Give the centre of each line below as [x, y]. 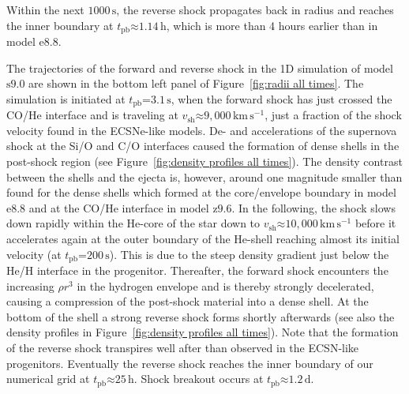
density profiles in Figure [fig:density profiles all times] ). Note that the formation [203, 332]
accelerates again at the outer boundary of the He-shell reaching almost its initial [203, 239]
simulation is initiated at [66, 98]
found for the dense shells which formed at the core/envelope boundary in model [201, 192]
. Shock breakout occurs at [199, 379]
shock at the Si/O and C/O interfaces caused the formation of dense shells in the [203, 146]
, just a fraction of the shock [333, 115]
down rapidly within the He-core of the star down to [133, 223]
